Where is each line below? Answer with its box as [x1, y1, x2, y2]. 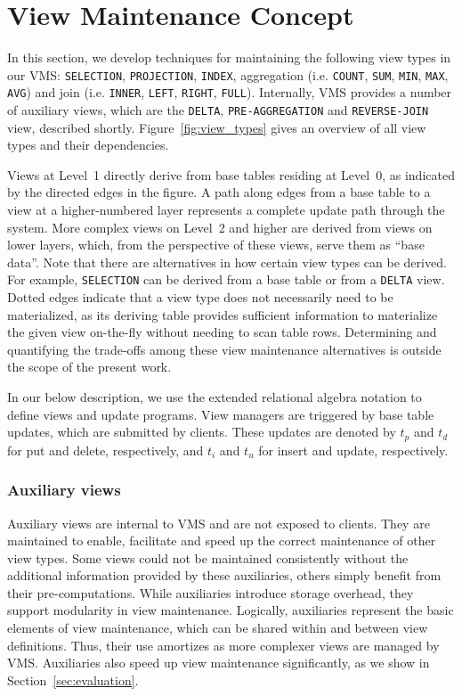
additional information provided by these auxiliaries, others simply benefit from [7, 566, 442, 585]
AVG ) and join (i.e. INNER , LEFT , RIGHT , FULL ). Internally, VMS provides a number [7, 83, 452, 102]
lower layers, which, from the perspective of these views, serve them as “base [7, 235, 425, 254]
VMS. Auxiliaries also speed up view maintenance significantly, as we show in [7, 653, 430, 672]
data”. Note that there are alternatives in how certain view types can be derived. [7, 252, 447, 271]
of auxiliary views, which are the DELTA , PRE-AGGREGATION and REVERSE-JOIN [7, 101, 429, 119]
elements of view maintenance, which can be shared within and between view [7, 618, 428, 637]
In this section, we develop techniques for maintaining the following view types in [7, 48, 451, 67]
